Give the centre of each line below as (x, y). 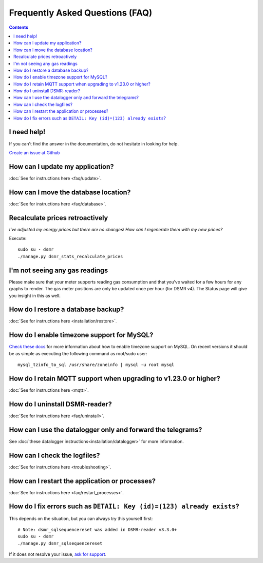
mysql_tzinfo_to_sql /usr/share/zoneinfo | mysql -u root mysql (96, 365)
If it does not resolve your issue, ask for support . (58, 554)
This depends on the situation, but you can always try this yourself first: (81, 518)
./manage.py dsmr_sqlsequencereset (60, 543)
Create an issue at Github (35, 152)
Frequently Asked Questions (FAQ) (81, 13)
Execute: (18, 239)
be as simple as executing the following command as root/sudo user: (78, 353)
